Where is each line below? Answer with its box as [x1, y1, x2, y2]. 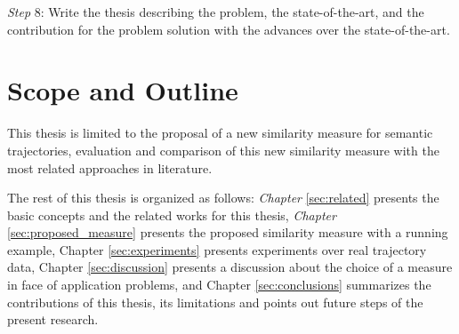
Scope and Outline [7, 72, 238, 108]
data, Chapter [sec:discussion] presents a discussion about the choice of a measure [7, 258, 453, 276]
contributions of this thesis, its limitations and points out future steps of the [7, 292, 423, 311]
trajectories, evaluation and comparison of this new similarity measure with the [7, 140, 439, 159]
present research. [7, 310, 99, 329]
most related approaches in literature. [7, 158, 213, 177]
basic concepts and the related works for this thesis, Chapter [7, 205, 336, 224]
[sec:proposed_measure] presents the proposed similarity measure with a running [7, 223, 448, 242]
